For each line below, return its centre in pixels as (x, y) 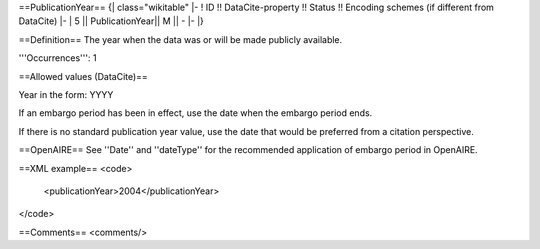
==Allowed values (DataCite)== (83, 76)
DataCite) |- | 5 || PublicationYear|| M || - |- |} (111, 21)
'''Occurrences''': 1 (57, 58)
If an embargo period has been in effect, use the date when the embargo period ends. (195, 113)
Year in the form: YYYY (66, 94)
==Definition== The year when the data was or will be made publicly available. (180, 39)
